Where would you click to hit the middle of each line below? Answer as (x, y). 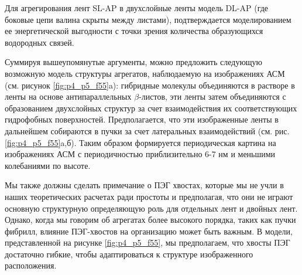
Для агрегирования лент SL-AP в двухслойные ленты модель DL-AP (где (137, 8)
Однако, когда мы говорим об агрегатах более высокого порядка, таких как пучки (150, 220)
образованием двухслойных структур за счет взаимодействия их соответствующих (151, 108)
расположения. (31, 265)
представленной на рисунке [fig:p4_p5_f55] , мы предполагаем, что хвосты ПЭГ (147, 242)
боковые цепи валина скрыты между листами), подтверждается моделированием (148, 19)
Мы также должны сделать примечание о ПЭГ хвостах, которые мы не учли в (144, 185)
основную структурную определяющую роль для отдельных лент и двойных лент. (151, 208)
